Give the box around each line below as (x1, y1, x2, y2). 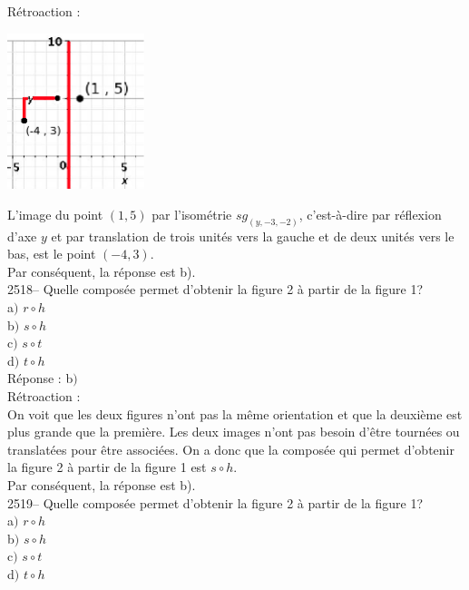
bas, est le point (7, 244, 96, 263)
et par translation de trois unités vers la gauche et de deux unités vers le (51, 226, 454, 245)
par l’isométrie (151, 204, 232, 223)
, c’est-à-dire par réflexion (298, 204, 442, 223)
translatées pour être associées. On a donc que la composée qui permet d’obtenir (7, 439, 454, 458)
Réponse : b (7, 369, 73, 388)
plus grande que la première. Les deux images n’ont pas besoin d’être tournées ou (7, 422, 460, 441)
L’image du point (7, 204, 103, 223)
